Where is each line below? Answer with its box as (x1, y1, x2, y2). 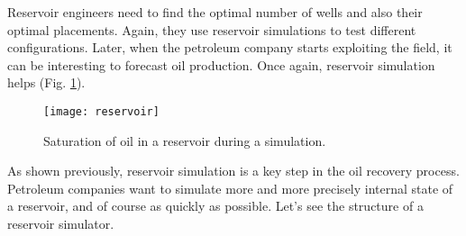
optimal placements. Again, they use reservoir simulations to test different (7, 20, 416, 39)
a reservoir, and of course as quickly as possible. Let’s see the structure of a (7, 196, 424, 215)
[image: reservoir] (43, 104, 160, 118)
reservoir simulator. (7, 214, 114, 232)
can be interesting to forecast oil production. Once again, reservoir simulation (7, 55, 435, 74)
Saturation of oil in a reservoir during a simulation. (43, 131, 326, 150)
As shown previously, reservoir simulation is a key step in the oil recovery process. (7, 161, 460, 180)
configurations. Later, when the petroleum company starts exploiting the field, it (7, 38, 452, 57)
